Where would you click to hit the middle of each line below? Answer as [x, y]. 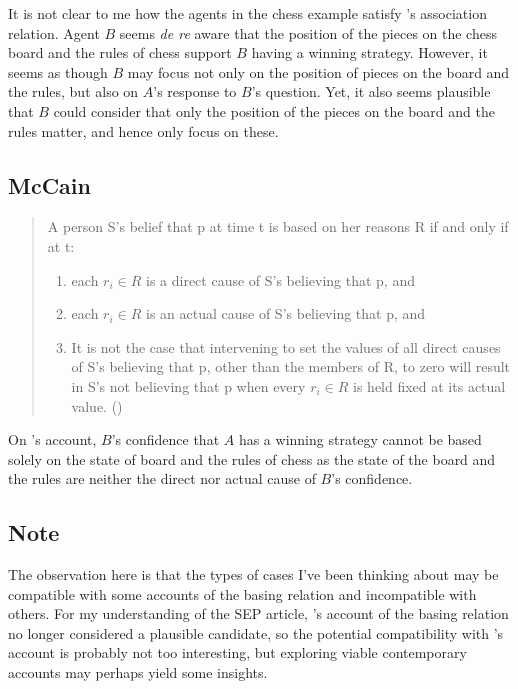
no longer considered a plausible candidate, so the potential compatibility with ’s [256, 632]
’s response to [195, 91]
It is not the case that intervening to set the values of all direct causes [286, 346]
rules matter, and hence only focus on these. [143, 130]
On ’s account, [52, 439]
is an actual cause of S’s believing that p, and [285, 313]
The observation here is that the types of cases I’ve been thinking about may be [253, 574]
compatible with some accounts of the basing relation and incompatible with [242, 593]
